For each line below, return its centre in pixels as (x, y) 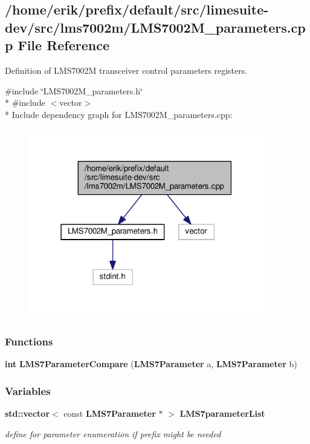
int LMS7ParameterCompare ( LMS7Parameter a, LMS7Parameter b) (151, 364)
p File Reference (57, 45)
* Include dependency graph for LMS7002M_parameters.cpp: (119, 114)
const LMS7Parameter (110, 413)
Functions (29, 341)
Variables (28, 390)
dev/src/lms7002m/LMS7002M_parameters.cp (155, 27)
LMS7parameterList (222, 413)
